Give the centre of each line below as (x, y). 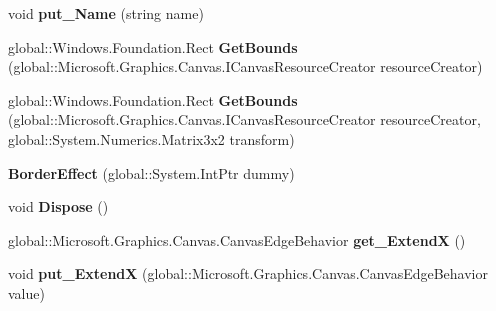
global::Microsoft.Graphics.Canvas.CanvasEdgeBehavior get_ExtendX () (237, 239)
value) (26, 292)
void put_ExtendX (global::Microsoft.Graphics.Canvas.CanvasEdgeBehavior (248, 273)
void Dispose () (58, 206)
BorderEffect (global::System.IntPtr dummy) (151, 172)
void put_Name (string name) (106, 13)
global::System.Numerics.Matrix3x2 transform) (151, 138)
